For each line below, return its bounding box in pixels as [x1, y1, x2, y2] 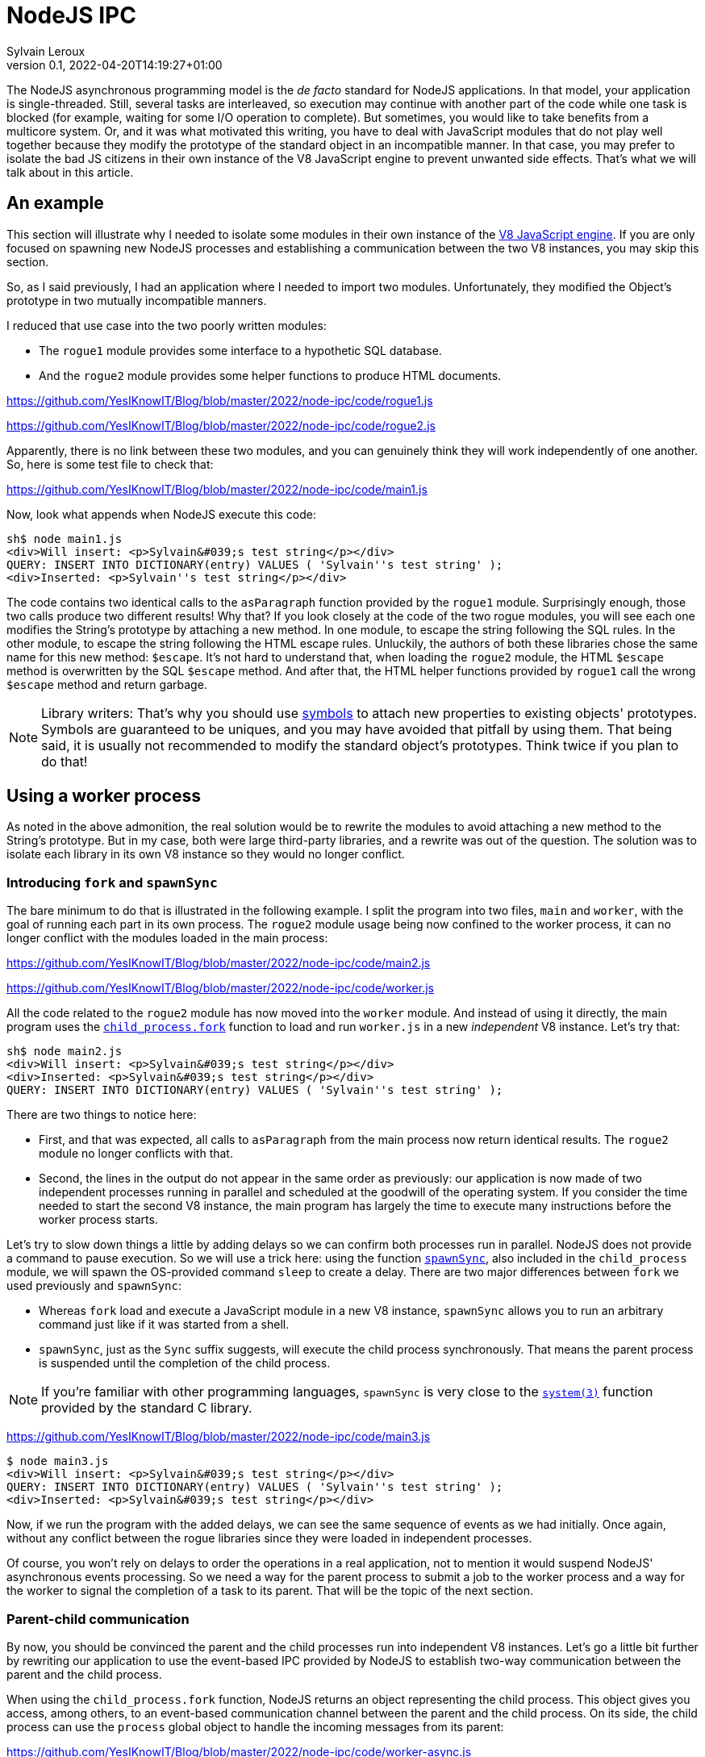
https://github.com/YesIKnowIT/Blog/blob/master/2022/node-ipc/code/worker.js [6, 981, 434, 995]
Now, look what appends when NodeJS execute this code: [6, 507, 316, 521]
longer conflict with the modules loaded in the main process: [6, 931, 328, 945]
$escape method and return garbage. [6, 677, 207, 691]
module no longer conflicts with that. [39, 1146, 233, 1161]
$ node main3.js [6, 1454, 109, 1468]
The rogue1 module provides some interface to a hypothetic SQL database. [39, 343, 442, 357]
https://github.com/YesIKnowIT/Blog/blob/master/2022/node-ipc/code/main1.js [6, 482, 428, 496]
